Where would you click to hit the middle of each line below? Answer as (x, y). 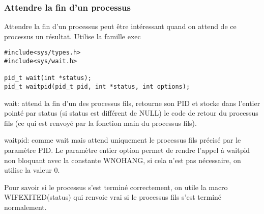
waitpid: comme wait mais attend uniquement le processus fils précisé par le (123, 140)
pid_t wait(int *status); (48, 78)
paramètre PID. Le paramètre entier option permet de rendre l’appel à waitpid (127, 150)
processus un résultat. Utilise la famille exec (72, 36)
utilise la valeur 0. (32, 170)
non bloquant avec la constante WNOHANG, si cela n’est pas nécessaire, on (123, 160)
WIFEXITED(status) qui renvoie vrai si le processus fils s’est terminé (113, 197)
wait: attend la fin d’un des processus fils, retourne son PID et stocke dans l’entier (132, 103)
